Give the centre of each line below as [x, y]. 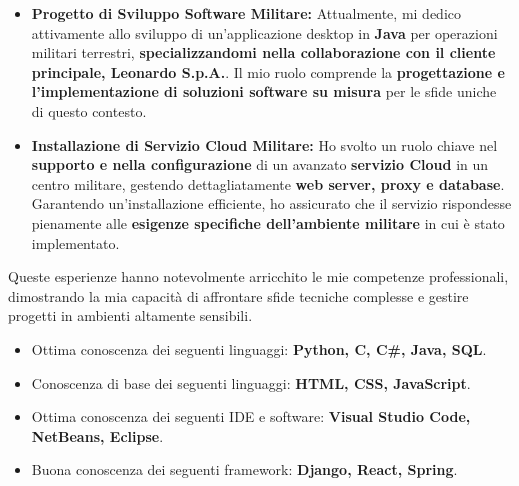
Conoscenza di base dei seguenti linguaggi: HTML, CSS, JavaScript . [251, 382]
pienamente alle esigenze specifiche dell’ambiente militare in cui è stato [268, 222]
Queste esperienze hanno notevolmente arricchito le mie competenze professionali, [258, 276]
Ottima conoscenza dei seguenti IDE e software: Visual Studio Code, [251, 416]
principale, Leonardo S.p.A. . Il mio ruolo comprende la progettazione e [268, 71]
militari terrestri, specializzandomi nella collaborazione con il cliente [263, 52]
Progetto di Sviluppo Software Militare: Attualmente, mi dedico [246, 13]
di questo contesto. [89, 110]
